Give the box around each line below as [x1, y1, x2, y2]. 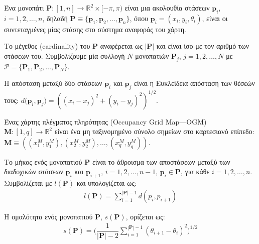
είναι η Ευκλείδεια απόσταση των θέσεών [134, 78, 255, 88]
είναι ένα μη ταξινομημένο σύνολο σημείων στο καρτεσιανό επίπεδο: [54, 126, 254, 137]
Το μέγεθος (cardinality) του [4, 41, 90, 51]
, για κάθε [180, 166, 210, 177]
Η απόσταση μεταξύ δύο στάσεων [4, 78, 102, 88]
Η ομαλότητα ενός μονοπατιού [4, 211, 93, 221]
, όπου [129, 13, 149, 23]
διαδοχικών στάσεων [4, 166, 63, 177]
